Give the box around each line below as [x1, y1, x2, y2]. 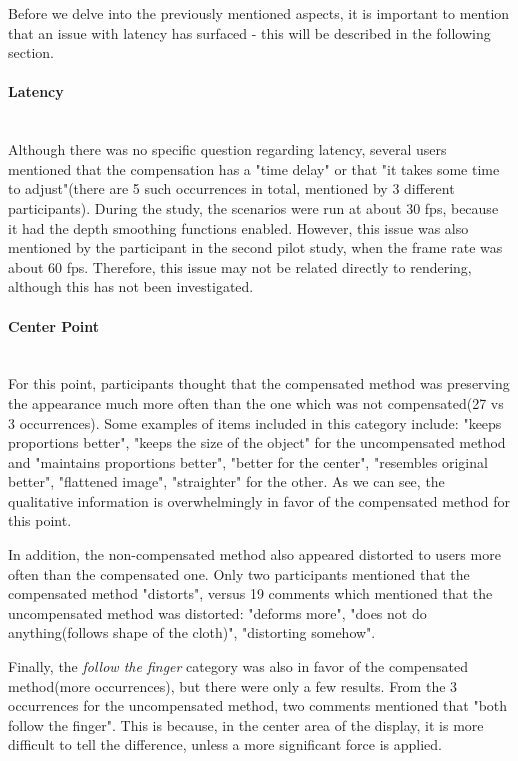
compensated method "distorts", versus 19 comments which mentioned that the [8, 583, 493, 604]
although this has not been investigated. [8, 276, 254, 297]
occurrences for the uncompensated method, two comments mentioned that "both [8, 695, 508, 716]
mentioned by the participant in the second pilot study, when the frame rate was [8, 237, 503, 258]
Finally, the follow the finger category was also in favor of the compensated [8, 656, 468, 677]
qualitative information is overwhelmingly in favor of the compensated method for [8, 490, 511, 511]
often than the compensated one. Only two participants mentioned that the [8, 563, 470, 584]
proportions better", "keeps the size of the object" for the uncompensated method [8, 432, 506, 453]
